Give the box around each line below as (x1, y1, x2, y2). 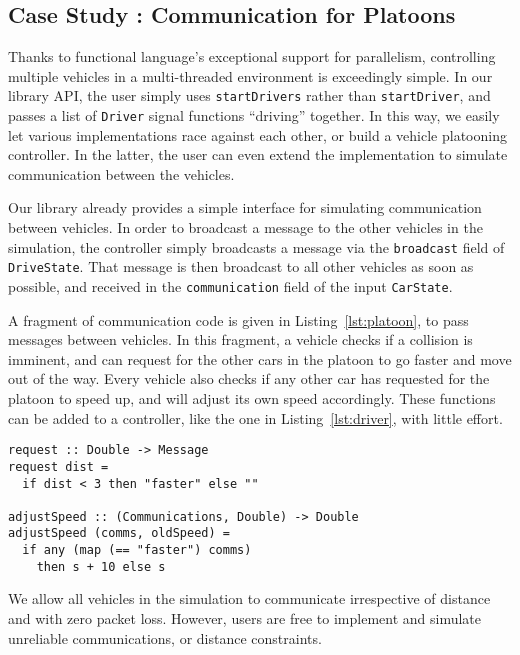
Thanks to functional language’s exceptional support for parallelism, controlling (8, 46, 496, 67)
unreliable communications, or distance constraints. (8, 627, 322, 648)
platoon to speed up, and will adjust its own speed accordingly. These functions (8, 388, 496, 409)
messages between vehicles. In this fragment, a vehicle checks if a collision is (8, 329, 473, 350)
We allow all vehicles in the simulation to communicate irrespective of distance (8, 588, 491, 609)
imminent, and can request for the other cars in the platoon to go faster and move (8, 348, 512, 369)
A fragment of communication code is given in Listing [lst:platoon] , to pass (8, 309, 469, 330)
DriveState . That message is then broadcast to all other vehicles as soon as (8, 256, 474, 277)
